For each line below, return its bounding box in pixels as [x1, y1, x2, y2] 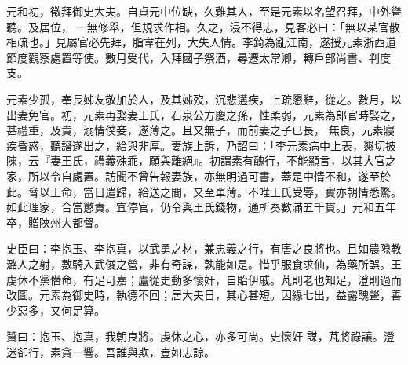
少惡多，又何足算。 [6, 301, 105, 318]
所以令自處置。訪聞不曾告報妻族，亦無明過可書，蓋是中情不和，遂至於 [27, 167, 391, 184]
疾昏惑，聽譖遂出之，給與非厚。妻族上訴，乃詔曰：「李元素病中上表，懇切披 [6, 137, 396, 153]
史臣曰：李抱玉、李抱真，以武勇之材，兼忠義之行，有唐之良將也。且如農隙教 [6, 240, 402, 257]
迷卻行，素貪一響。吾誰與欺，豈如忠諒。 [6, 343, 215, 360]
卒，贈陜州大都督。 [6, 214, 105, 230]
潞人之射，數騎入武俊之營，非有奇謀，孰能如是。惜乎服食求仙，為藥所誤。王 [6, 255, 402, 272]
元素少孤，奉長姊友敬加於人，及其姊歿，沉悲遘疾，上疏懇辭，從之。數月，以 [6, 90, 402, 107]
